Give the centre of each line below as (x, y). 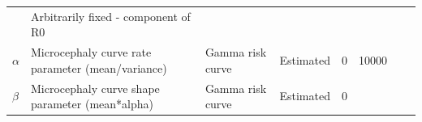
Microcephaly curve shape (95, 88)
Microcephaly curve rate (91, 52)
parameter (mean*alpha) (92, 104)
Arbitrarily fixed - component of (110, 16)
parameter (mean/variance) (99, 67)
